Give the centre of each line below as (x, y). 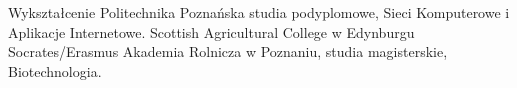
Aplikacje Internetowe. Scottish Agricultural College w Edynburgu (211, 31)
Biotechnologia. (55, 70)
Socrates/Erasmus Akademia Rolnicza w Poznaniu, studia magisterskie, (228, 51)
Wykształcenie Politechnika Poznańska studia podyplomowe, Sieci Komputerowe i (259, 12)
